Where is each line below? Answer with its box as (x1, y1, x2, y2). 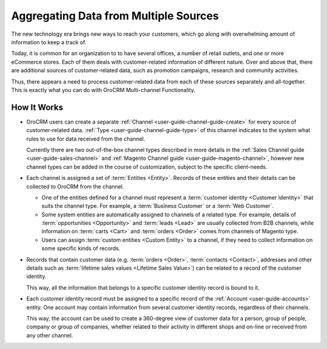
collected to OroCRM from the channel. (26, 182, 124, 190)
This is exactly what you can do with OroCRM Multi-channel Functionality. (11, 86, 196, 93)
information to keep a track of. (11, 38, 87, 45)
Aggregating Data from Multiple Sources (11, 9, 219, 22)
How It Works (11, 102, 64, 112)
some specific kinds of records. (41, 245, 121, 252)
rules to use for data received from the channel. (26, 135, 145, 142)
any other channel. (26, 331, 73, 339)
